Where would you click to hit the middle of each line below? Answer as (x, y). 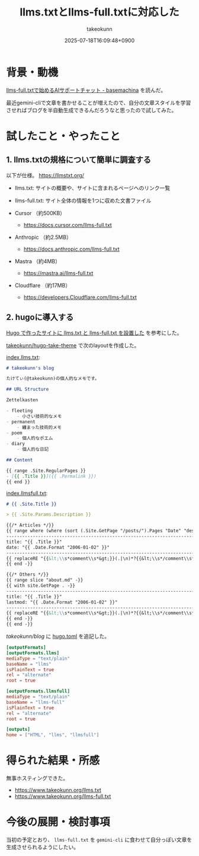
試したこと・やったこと (63, 136)
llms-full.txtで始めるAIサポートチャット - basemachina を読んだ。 (86, 90)
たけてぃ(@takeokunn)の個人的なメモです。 (53, 379)
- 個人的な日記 (33, 449)
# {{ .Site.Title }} (32, 504)
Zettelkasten (22, 400)
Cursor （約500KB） (40, 213)
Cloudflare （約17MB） (43, 285)
